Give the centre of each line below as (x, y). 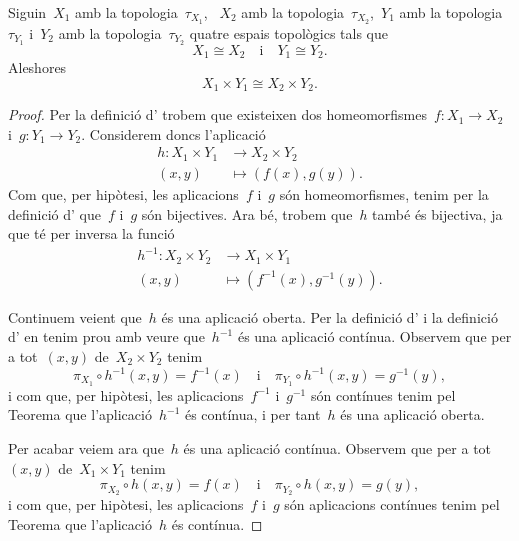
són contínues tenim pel (383, 394)
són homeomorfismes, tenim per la (384, 193)
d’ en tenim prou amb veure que (106, 336)
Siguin (27, 12)
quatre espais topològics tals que (288, 32)
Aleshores (37, 67)
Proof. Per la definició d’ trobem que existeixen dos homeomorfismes (217, 114)
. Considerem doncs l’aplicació (173, 133)
